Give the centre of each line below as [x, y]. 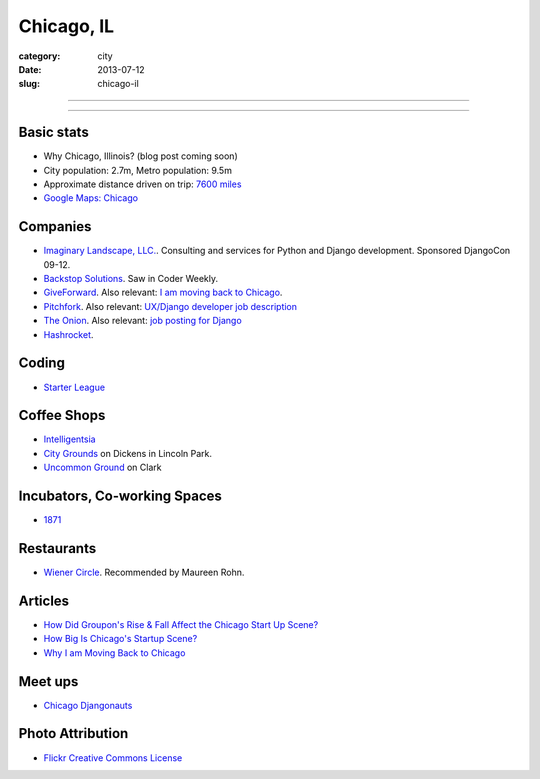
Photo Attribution [73, 733]
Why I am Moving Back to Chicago [114, 652]
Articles [44, 600]
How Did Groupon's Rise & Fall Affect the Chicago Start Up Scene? [181, 624]
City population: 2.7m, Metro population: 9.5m [137, 170]
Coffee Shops [62, 415]
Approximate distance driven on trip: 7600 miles [142, 184]
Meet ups [48, 681]
